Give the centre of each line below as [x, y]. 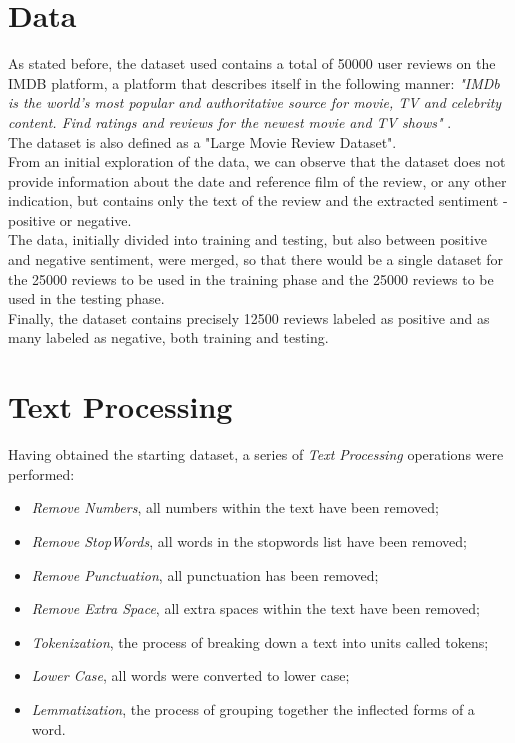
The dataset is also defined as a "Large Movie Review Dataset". [202, 141]
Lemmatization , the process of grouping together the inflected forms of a [253, 708]
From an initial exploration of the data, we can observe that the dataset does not [257, 161]
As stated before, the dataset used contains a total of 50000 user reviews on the [252, 63]
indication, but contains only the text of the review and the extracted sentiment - [258, 200]
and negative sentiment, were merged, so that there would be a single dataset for [256, 259]
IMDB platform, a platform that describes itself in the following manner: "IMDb [254, 82]
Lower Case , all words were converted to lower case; [190, 675]
